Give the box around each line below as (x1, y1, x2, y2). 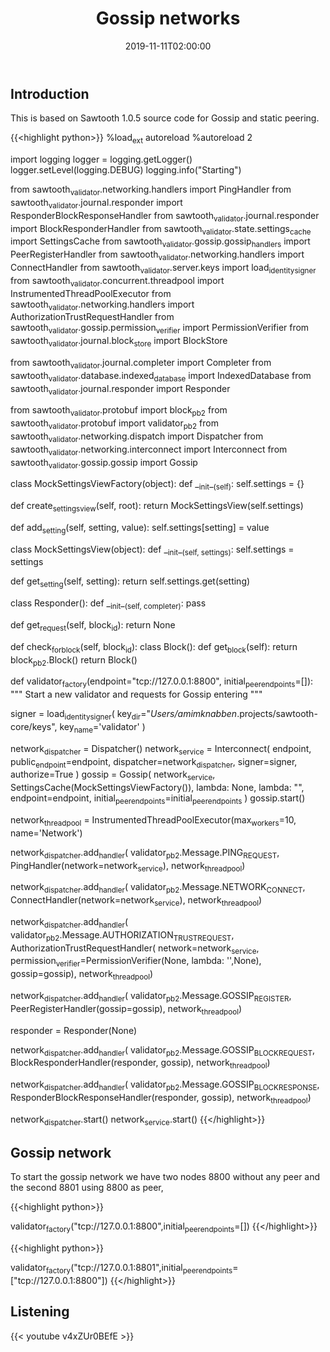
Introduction (10, 85, 90, 102)
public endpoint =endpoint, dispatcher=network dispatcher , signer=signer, (10, 755, 298, 770)
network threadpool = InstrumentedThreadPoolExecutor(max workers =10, (10, 814, 297, 828)
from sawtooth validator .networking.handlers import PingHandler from (10, 183, 292, 197)
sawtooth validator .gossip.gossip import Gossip (10, 456, 198, 471)
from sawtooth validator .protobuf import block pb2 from (10, 404, 228, 419)
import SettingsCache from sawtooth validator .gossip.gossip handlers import (10, 235, 311, 250)
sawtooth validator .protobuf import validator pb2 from (10, 417, 219, 431)
